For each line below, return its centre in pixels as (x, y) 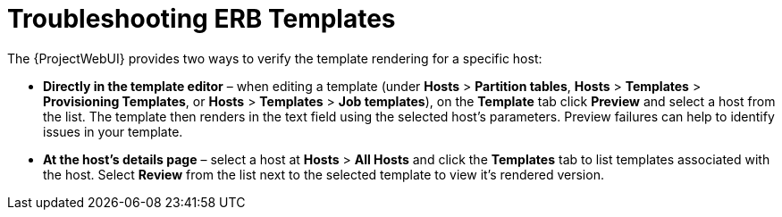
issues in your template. (113, 131)
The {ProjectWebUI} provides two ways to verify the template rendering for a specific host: (275, 58)
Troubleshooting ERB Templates (202, 19)
